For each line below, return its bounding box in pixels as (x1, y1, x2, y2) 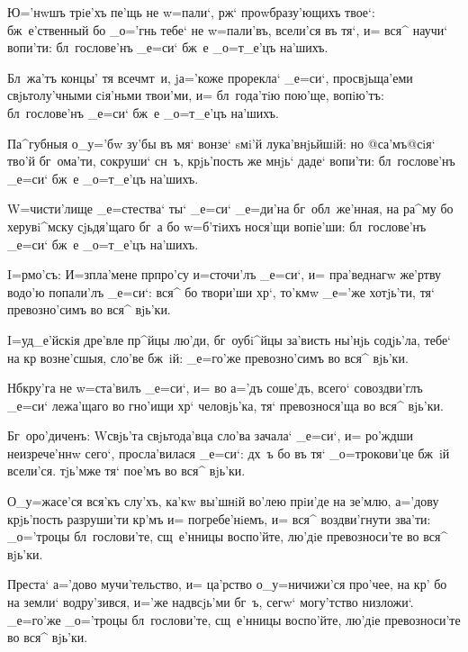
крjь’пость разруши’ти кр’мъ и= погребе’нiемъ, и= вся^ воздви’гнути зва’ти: (7, 509, 431, 528)
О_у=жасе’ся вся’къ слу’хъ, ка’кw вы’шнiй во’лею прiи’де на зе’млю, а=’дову (7, 492, 439, 511)
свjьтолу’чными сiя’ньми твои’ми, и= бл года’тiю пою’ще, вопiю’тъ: (7, 86, 384, 104)
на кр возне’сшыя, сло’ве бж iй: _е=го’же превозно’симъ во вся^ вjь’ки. (7, 348, 409, 367)
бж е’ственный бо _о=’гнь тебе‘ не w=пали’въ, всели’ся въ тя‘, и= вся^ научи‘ (7, 20, 448, 39)
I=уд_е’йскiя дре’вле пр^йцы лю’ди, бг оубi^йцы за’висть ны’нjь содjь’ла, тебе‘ (7, 330, 452, 349)
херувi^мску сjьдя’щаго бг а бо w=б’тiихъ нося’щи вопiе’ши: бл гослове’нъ (7, 216, 427, 235)
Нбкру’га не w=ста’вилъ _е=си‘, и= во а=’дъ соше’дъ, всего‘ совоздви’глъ (7, 378, 423, 397)
